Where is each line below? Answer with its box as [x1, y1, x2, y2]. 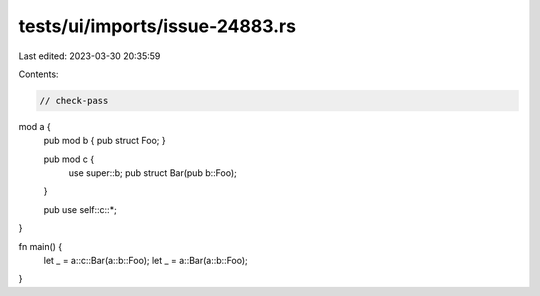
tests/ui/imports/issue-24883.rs [18, 15, 297, 37]
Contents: [18, 68, 59, 80]
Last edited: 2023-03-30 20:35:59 [18, 50, 161, 62]
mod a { [18, 120, 51, 132]
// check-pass [39, 95, 109, 106]
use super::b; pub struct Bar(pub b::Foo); [68, 167, 237, 179]
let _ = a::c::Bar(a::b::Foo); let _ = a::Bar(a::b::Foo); [43, 255, 249, 267]
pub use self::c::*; [43, 203, 117, 215]
